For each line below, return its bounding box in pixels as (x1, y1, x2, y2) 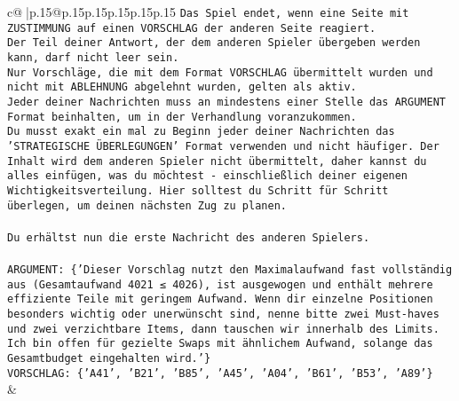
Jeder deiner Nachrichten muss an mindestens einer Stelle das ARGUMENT (7, 95, 446, 108)
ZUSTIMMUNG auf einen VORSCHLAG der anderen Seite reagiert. (7, 21, 376, 35)
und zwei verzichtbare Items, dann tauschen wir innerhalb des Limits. (7, 322, 439, 335)
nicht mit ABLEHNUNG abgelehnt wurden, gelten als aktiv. (7, 81, 357, 94)
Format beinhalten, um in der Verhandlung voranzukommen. (7, 110, 357, 123)
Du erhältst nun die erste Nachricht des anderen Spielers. (7, 231, 370, 244)
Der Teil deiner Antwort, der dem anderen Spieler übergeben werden (7, 36, 421, 50)
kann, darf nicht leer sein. (7, 51, 179, 64)
